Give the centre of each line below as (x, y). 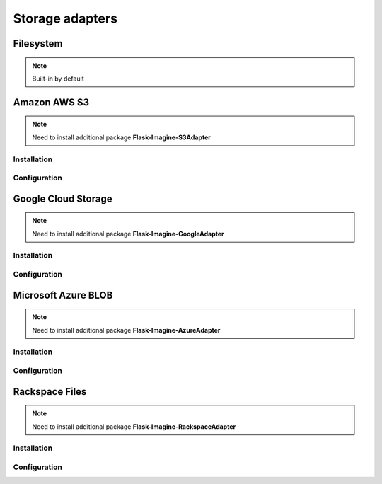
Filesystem (38, 44)
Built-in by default (58, 79)
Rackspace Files (50, 392)
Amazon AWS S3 (51, 102)
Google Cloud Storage (63, 198)
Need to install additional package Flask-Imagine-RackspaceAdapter (134, 426)
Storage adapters (65, 18)
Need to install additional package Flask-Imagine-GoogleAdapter (128, 234)
